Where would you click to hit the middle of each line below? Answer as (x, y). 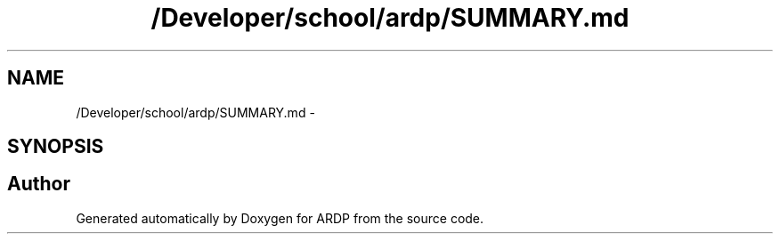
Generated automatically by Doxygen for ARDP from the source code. (280, 218)
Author (39, 184)
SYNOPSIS (56, 147)
